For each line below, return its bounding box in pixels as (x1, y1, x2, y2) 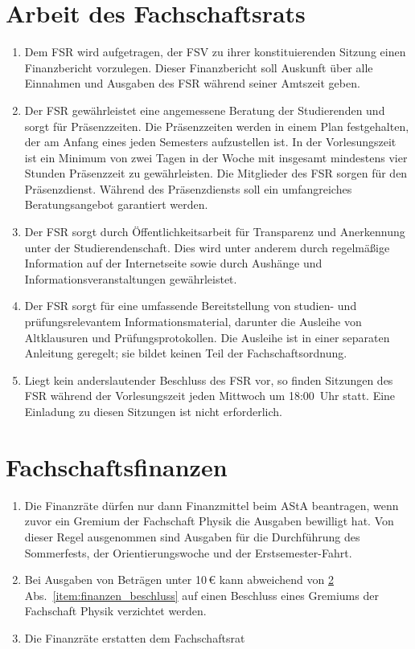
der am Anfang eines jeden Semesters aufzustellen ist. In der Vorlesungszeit (24, 133, 397, 150)
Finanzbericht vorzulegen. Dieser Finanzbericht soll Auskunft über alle (24, 59, 373, 76)
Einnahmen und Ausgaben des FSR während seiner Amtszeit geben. (24, 75, 360, 92)
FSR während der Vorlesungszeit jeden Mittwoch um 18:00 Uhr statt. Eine (24, 387, 396, 404)
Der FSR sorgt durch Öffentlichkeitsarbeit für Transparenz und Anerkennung (24, 223, 405, 240)
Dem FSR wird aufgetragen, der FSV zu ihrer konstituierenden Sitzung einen (24, 43, 406, 60)
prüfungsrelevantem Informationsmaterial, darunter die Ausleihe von (24, 313, 362, 330)
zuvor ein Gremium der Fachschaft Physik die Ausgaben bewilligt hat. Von (24, 512, 394, 529)
